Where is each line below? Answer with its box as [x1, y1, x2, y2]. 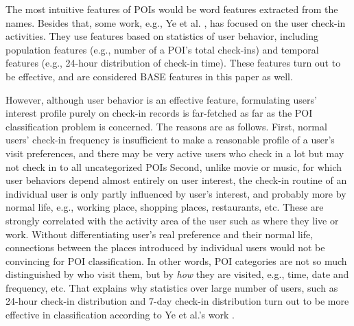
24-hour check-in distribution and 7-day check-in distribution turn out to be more [5, 294, 349, 308]
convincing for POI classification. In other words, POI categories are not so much [5, 253, 347, 268]
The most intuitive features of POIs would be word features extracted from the [5, 2, 338, 16]
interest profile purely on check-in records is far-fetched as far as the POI [5, 106, 313, 120]
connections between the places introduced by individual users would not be [5, 240, 325, 255]
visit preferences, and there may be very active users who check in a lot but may [5, 145, 344, 160]
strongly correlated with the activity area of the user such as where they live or [5, 213, 339, 227]
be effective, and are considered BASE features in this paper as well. [5, 69, 293, 83]
